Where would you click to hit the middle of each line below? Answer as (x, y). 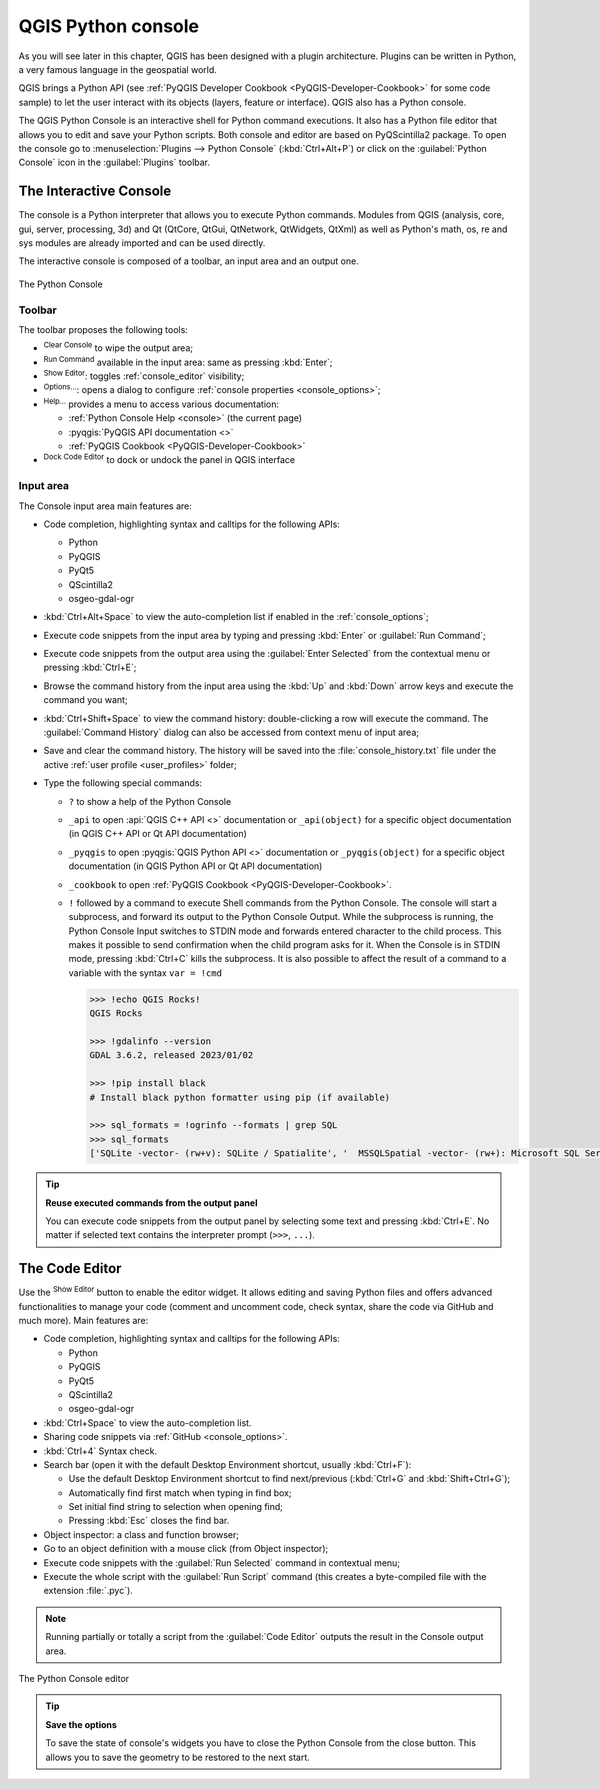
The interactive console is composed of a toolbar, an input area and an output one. (188, 261)
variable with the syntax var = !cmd (145, 972)
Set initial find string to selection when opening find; (176, 1507)
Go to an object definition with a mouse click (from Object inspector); (186, 1549)
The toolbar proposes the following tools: (103, 329)
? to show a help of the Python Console (150, 801)
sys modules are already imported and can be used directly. (142, 242)
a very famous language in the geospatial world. (117, 69)
